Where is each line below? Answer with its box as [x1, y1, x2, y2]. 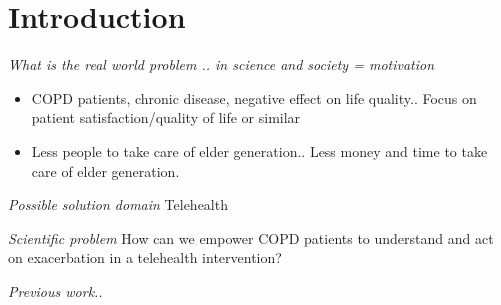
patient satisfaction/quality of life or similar [31, 107, 301, 128]
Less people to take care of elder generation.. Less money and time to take [31, 140, 488, 161]
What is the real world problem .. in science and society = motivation [8, 54, 435, 75]
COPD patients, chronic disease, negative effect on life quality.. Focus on [31, 87, 477, 108]
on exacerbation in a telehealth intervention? [8, 247, 282, 268]
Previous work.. [8, 280, 103, 301]
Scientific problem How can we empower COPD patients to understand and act [8, 227, 494, 248]
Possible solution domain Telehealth [8, 194, 228, 215]
